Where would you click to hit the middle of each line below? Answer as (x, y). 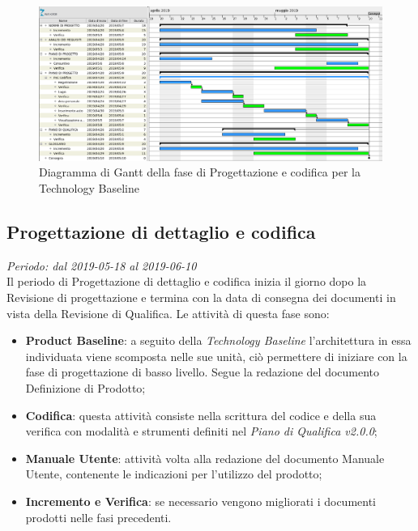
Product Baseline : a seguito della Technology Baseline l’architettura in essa (218, 340)
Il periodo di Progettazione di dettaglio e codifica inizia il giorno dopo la (187, 281)
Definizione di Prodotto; (85, 388)
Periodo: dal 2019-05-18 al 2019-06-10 (102, 265)
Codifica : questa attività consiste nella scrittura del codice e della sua (201, 415)
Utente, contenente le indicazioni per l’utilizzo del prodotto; (174, 474)
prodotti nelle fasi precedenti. (98, 517)
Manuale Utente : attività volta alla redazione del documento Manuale (205, 458)
